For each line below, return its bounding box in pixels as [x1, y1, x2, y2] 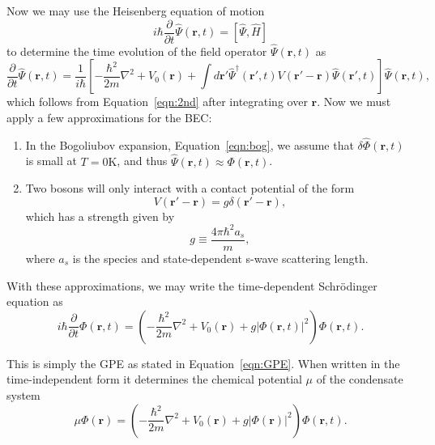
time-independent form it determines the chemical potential [6, 371, 302, 388]
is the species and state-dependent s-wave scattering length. [72, 250, 369, 267]
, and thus [117, 152, 168, 169]
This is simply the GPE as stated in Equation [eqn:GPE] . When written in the [6, 354, 400, 371]
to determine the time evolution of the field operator [6, 42, 267, 59]
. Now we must [317, 93, 391, 110]
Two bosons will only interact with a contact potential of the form [25, 180, 355, 197]
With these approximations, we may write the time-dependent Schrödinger [6, 277, 377, 294]
